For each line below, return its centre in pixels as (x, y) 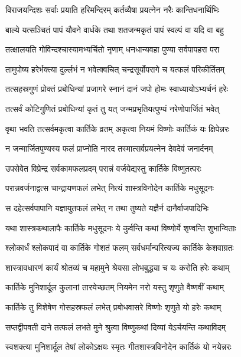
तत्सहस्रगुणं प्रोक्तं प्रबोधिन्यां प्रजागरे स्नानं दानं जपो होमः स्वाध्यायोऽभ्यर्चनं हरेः (117, 89)
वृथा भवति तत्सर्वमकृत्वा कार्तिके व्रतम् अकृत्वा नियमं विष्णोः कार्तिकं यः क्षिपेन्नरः (118, 128)
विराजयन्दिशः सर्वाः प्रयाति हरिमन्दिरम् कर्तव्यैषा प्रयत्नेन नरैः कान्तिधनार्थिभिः (113, 9)
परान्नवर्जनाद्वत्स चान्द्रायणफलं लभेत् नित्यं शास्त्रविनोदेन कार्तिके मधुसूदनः (110, 188)
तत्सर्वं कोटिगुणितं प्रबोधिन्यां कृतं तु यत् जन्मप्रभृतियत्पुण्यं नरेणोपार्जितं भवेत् (112, 108)
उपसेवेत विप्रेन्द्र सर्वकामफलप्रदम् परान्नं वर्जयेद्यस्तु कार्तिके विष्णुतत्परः (103, 168)
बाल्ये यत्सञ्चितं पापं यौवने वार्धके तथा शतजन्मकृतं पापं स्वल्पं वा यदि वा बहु (115, 29)
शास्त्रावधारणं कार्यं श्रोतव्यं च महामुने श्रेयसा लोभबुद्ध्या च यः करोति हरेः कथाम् (118, 267)
